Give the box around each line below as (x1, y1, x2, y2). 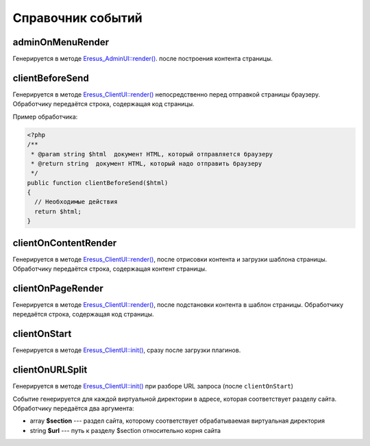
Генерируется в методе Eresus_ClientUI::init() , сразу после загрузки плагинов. (12, 346, 241, 354)
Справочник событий (12, 10, 143, 25)
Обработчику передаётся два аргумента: (12, 404, 134, 412)
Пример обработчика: (12, 112, 78, 121)
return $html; (34, 208, 82, 215)
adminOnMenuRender (12, 36, 110, 48)
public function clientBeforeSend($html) (27, 179, 169, 186)
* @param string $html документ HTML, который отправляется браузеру (31, 150, 273, 158)
